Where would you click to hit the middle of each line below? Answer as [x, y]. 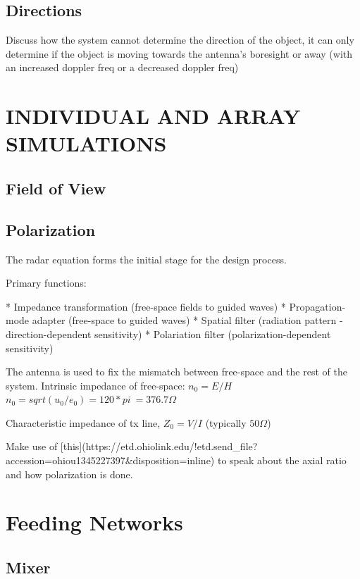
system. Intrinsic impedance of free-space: [95, 385]
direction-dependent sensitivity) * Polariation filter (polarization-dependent [168, 334]
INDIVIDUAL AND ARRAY [153, 116]
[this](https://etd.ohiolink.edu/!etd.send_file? [159, 446]
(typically [226, 422]
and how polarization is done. [69, 474]
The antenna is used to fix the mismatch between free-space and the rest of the [176, 372]
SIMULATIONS [86, 143]
